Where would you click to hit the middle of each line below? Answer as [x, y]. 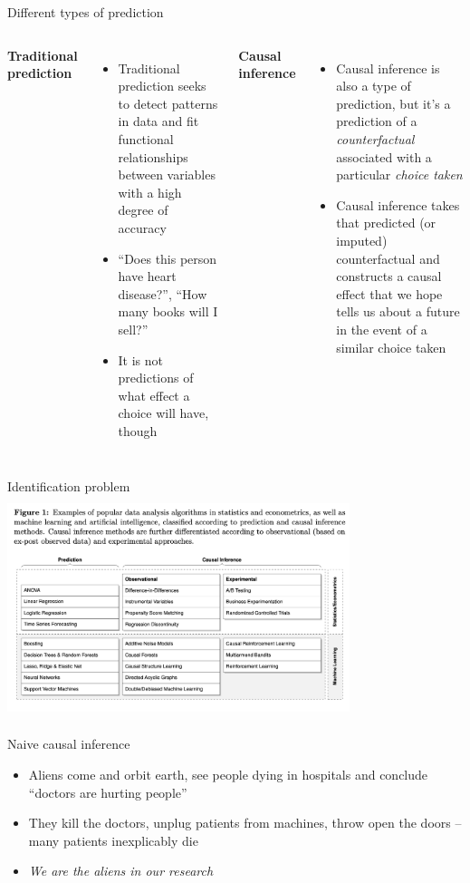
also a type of [374, 86]
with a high [150, 192]
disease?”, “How [163, 293]
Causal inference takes [398, 204]
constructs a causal [389, 276]
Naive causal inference [69, 744]
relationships [153, 156]
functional [146, 138]
